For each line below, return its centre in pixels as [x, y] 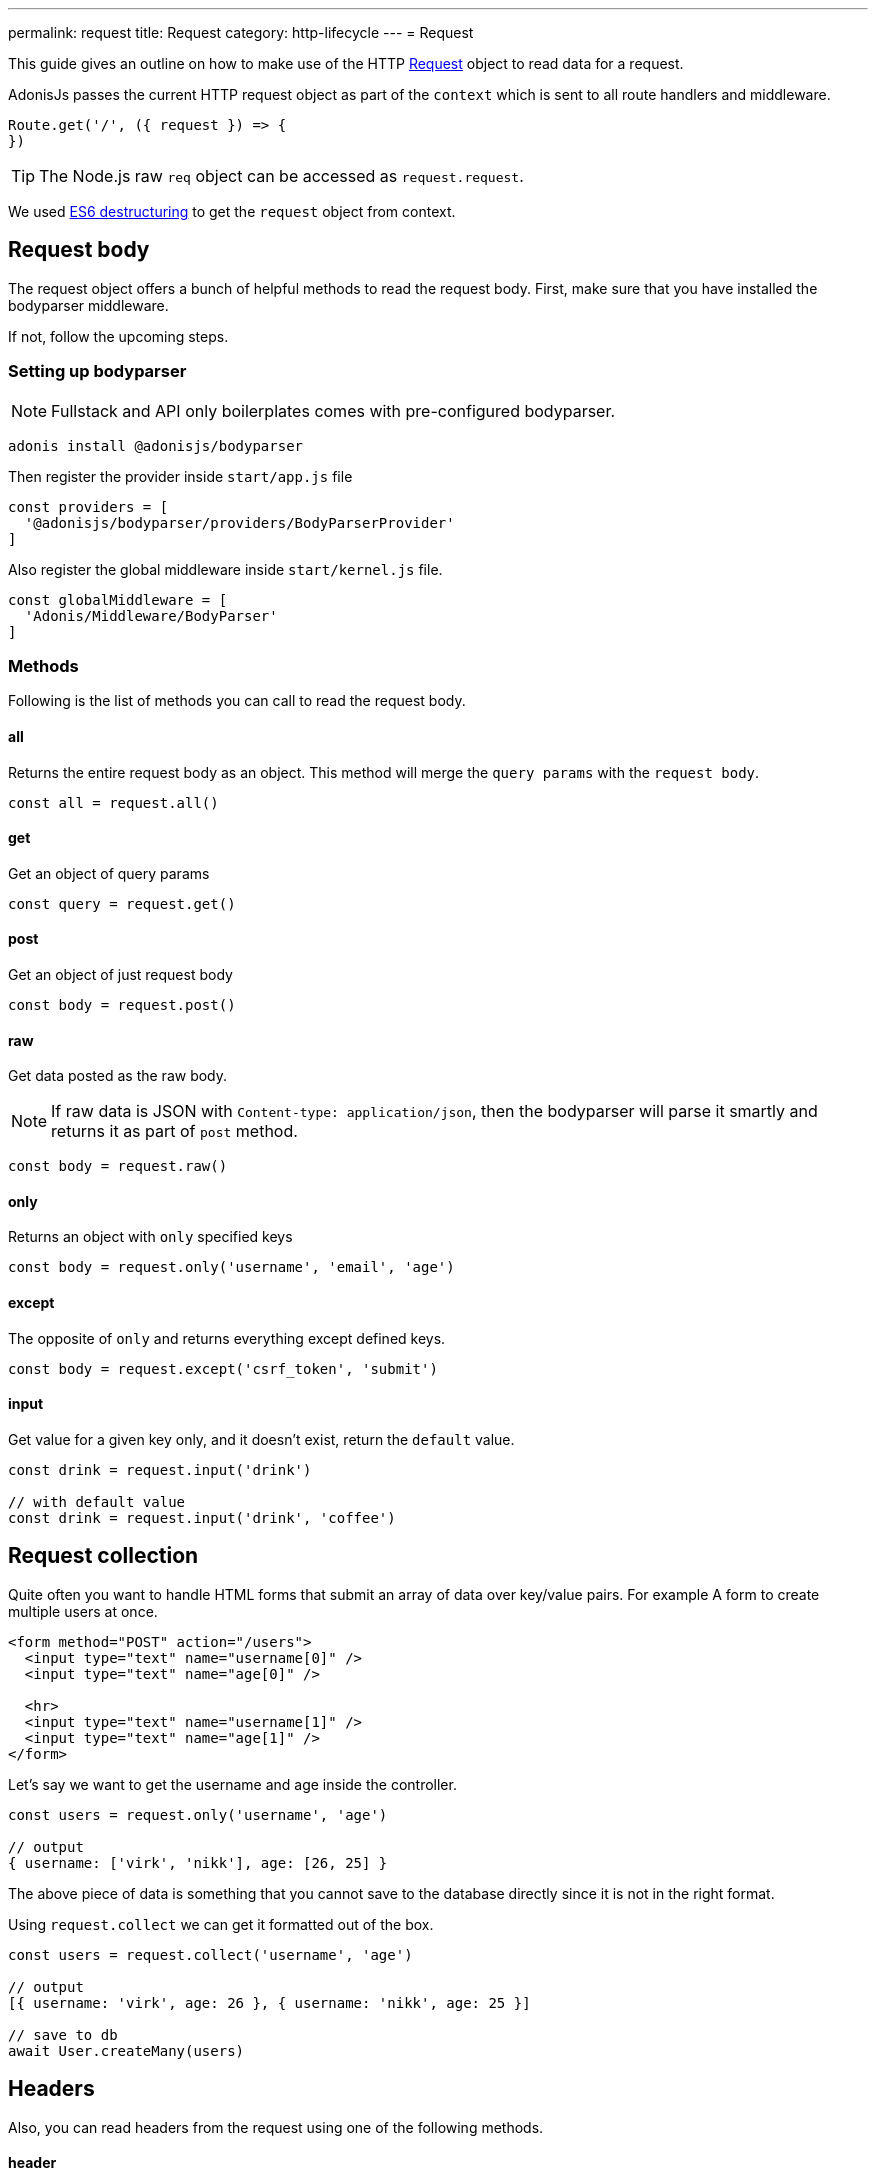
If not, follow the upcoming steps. [118, 336]
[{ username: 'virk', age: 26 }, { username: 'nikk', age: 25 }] [269, 2002]
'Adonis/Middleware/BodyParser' [151, 615]
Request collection [103, 1556]
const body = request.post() [122, 1005]
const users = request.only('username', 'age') [198, 1814]
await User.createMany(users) [126, 2050]
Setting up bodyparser [97, 371]
